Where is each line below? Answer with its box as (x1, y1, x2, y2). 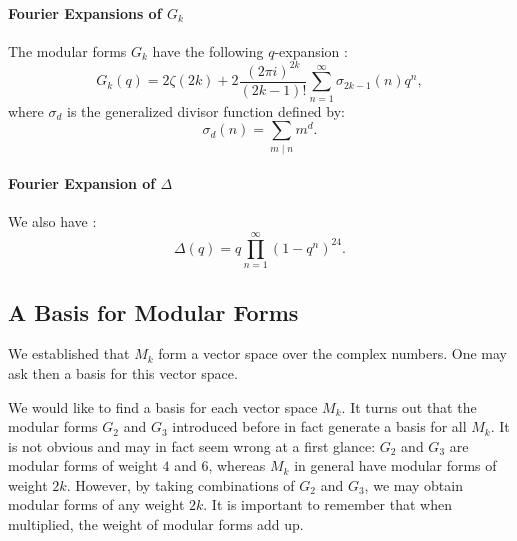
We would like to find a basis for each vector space (8, 396, 318, 417)
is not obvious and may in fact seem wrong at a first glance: (8, 435, 376, 456)
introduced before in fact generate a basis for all (172, 416, 467, 437)
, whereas (208, 455, 266, 476)
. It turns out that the (341, 396, 477, 417)
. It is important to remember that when (203, 494, 452, 515)
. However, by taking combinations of (66, 474, 295, 495)
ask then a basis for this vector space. (8, 362, 238, 383)
